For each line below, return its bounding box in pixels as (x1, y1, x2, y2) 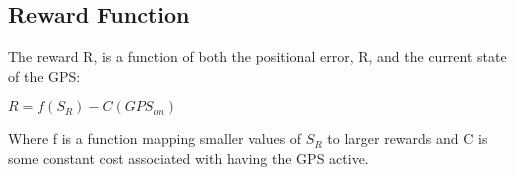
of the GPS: (8, 65, 81, 86)
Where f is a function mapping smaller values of (8, 128, 302, 149)
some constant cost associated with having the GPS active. (8, 147, 369, 168)
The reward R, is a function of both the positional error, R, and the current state (8, 46, 507, 67)
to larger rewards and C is (327, 128, 488, 149)
